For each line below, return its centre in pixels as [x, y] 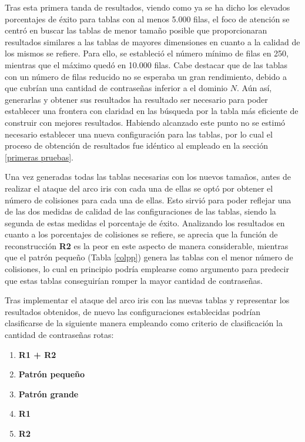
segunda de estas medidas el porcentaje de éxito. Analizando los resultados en [145, 222]
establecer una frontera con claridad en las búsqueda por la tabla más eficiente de [152, 111]
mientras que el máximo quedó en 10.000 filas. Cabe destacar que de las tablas [146, 64]
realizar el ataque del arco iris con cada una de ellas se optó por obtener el [139, 188]
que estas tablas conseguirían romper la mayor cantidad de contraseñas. [134, 280]
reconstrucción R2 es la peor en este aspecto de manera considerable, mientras [147, 245]
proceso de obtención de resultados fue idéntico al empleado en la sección [136, 145]
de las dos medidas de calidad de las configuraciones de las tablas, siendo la [140, 211]
